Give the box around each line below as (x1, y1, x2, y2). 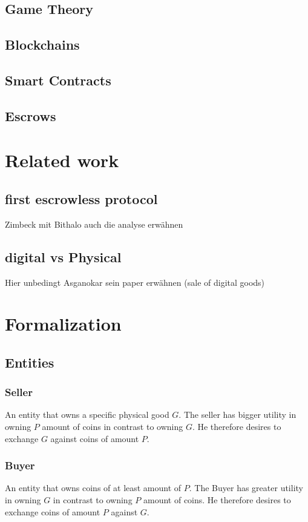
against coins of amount (50, 432, 139, 444)
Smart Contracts (5, 70, 111, 89)
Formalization (5, 311, 122, 336)
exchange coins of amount (5, 505, 100, 518)
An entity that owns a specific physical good (5, 408, 169, 421)
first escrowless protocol (5, 189, 158, 208)
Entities (5, 352, 54, 371)
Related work (5, 148, 119, 173)
